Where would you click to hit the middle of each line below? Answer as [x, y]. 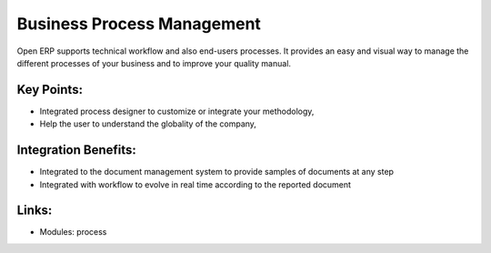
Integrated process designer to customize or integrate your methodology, [177, 111]
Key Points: [50, 90]
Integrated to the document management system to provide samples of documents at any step [217, 172]
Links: [35, 211]
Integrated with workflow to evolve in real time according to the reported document [195, 184]
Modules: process [73, 232]
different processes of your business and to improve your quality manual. [154, 63]
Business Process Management [139, 24]
